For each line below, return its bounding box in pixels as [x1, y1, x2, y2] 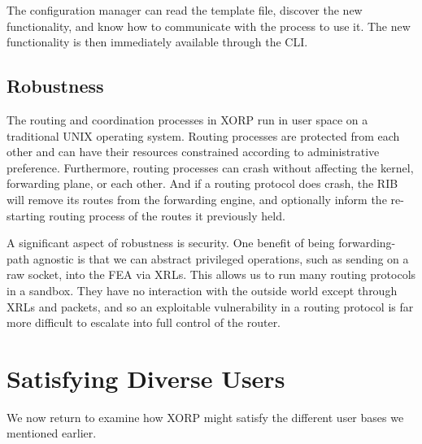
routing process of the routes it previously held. [49, 207, 285, 224]
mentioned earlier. [7, 424, 97, 442]
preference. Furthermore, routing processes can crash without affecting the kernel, [7, 159, 414, 176]
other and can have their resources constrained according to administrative [7, 143, 380, 160]
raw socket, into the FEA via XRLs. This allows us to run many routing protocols [7, 266, 416, 283]
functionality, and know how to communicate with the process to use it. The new [7, 17, 411, 34]
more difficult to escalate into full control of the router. [7, 314, 281, 331]
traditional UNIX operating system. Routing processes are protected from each [7, 127, 400, 144]
